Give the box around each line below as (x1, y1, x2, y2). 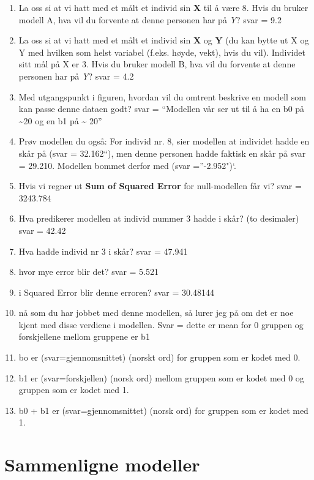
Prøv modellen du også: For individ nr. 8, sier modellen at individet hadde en (18, 135, 310, 148)
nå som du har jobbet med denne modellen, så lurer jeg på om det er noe (18, 306, 294, 319)
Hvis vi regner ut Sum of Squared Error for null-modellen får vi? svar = (18, 179, 302, 192)
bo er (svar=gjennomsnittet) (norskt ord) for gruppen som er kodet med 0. (18, 351, 301, 364)
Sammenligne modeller (4, 452, 200, 477)
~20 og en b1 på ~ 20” (18, 114, 102, 127)
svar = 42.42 (18, 223, 66, 236)
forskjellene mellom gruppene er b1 (18, 330, 150, 343)
